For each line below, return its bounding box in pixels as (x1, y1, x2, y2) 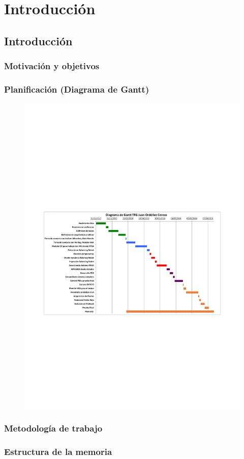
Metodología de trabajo (4, 422, 103, 435)
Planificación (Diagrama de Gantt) (4, 82, 149, 95)
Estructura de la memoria (4, 445, 112, 458)
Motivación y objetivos (4, 60, 100, 72)
